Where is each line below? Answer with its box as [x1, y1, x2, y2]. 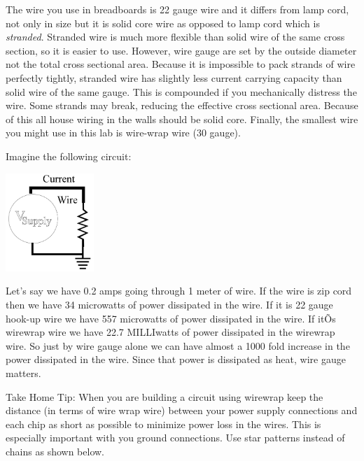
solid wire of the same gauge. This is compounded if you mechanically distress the [6, 84, 357, 99]
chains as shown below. [6, 444, 104, 458]
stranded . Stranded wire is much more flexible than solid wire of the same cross [6, 29, 345, 44]
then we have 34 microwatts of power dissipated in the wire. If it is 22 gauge [6, 297, 333, 311]
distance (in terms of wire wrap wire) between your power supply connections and [6, 403, 358, 418]
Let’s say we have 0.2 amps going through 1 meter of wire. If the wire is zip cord [6, 283, 352, 298]
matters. [6, 365, 41, 380]
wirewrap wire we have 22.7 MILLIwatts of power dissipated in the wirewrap [6, 325, 335, 339]
